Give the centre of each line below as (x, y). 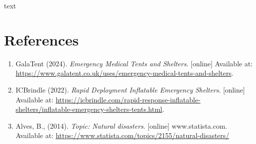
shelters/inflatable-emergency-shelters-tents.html (89, 109)
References (42, 39)
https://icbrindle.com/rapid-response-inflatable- (128, 99)
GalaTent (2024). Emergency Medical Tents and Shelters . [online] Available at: (134, 63)
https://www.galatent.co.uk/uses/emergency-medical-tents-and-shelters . (125, 73)
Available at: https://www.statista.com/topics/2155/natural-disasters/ (122, 135)
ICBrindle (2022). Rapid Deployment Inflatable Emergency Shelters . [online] (130, 89)
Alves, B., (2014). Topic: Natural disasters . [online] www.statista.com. (121, 125)
